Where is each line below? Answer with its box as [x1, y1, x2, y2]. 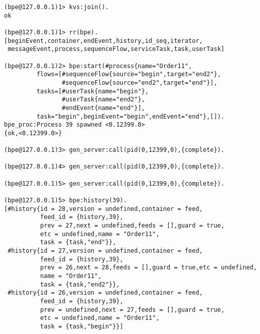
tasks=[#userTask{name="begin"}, [36, 87, 149, 95]
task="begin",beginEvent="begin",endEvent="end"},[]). [36, 113, 225, 120]
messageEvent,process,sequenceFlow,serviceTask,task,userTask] [8, 45, 225, 53]
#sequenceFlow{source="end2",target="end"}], [62, 79, 218, 86]
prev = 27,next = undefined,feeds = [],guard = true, [40, 222, 225, 230]
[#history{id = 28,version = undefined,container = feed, [4, 205, 203, 212]
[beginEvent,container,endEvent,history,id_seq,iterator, [4, 37, 203, 44]
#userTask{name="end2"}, [62, 96, 145, 103]
